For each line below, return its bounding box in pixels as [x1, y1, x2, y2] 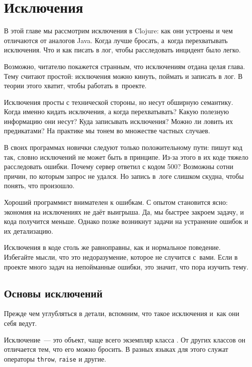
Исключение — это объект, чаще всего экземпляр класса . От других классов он [4, 334, 246, 344]
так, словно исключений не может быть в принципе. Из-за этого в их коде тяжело [4, 151, 249, 162]
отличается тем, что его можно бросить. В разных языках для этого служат [4, 344, 229, 354]
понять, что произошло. [4, 180, 75, 191]
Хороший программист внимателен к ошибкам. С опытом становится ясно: [4, 197, 228, 207]
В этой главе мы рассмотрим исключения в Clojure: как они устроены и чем [4, 25, 233, 36]
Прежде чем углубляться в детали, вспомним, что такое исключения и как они [4, 308, 239, 318]
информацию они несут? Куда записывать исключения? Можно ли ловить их [4, 116, 233, 126]
